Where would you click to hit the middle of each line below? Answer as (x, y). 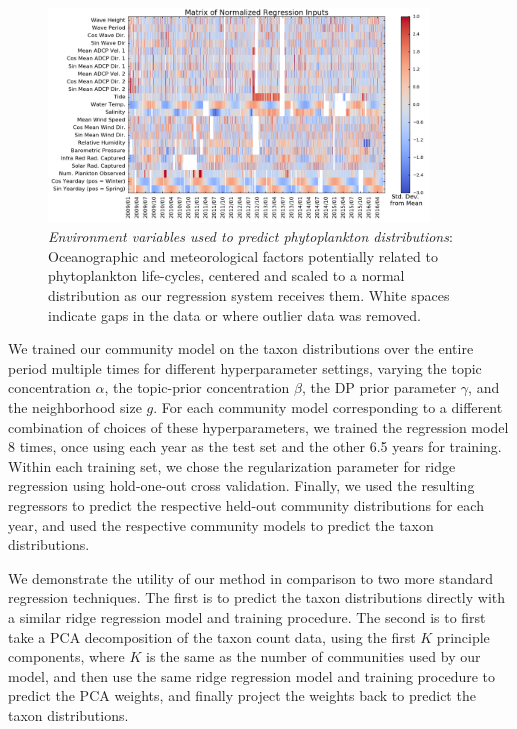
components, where (66, 656)
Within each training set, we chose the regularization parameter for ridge (232, 465)
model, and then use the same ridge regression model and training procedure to (252, 675)
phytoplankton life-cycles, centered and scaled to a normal (226, 275)
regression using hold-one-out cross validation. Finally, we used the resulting (241, 485)
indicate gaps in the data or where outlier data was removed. (234, 314)
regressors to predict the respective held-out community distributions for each (246, 504)
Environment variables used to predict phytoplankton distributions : (250, 236)
